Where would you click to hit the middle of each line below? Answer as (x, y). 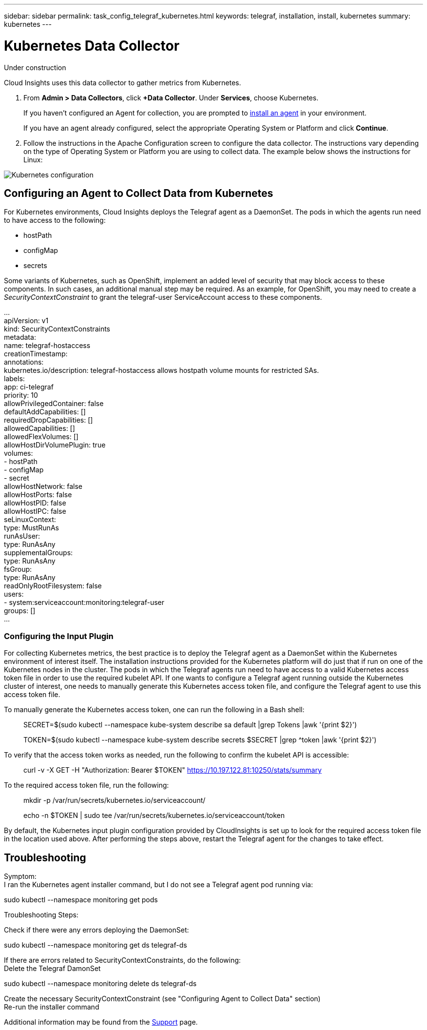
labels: (14, 379)
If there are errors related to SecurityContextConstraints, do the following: (122, 960)
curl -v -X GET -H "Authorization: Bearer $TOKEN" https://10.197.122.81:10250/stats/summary (173, 770)
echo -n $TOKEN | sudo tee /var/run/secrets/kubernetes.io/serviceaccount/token (154, 816)
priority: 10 (21, 395)
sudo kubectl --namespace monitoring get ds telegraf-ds (96, 945)
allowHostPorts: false (38, 495)
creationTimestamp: (36, 354)
